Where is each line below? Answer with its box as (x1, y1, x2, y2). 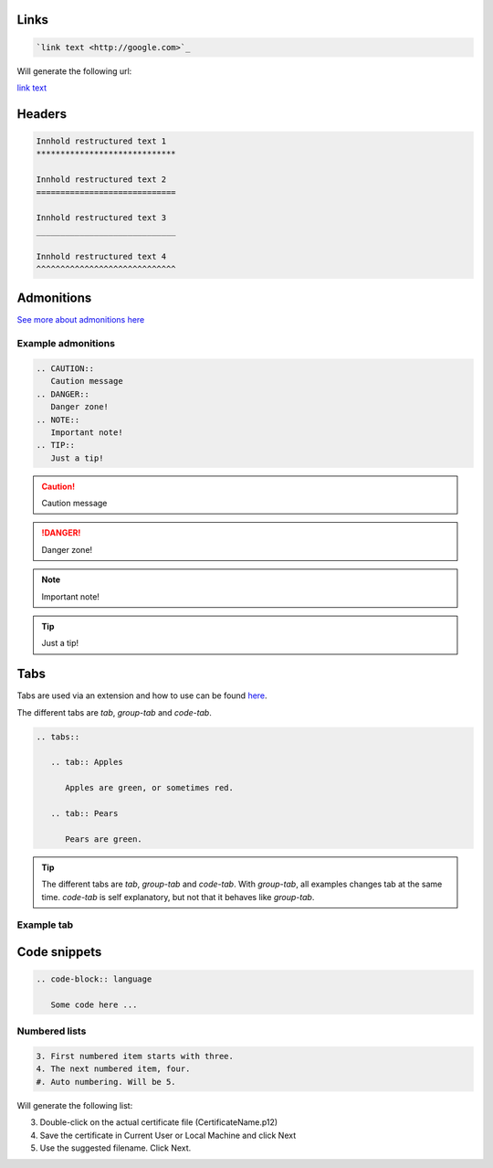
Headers (16, 106, 68, 122)
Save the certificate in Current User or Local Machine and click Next (39, 1130, 297, 1141)
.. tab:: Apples (50, 757, 123, 768)
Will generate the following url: (16, 65, 132, 77)
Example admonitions (16, 337, 116, 350)
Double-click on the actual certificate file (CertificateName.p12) (39, 1117, 278, 1128)
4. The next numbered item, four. (36, 1064, 191, 1074)
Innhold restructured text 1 (36, 135, 167, 146)
